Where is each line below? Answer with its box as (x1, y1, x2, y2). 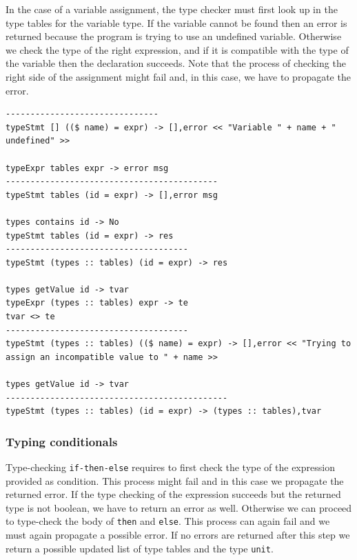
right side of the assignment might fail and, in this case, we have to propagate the (6, 69, 351, 83)
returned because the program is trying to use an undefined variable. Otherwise (6, 29, 342, 43)
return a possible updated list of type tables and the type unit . (6, 541, 274, 555)
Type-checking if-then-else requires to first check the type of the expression (6, 460, 335, 474)
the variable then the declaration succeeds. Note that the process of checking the (6, 56, 346, 70)
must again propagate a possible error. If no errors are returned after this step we (6, 528, 350, 542)
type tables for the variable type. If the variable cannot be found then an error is (6, 15, 347, 30)
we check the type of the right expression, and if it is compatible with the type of (6, 42, 349, 57)
